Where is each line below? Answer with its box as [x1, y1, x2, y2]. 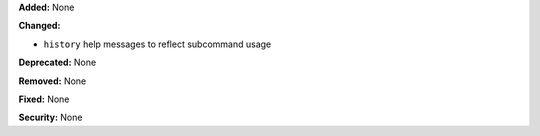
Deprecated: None [18, 56, 97, 69]
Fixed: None [18, 93, 70, 105]
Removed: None [18, 75, 87, 87]
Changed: [18, 20, 61, 32]
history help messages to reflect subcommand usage [43, 38, 272, 50]
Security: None [18, 111, 83, 124]
